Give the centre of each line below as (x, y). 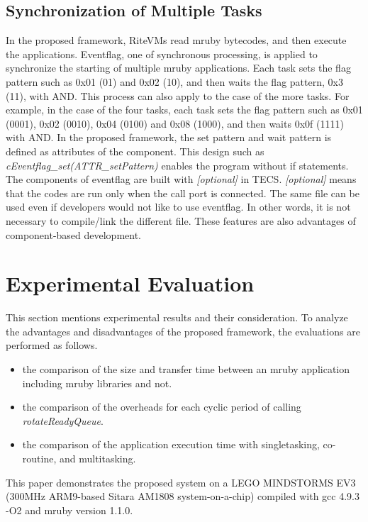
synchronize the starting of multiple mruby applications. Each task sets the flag (178, 68)
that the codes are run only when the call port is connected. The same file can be (183, 193)
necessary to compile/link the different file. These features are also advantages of (181, 220)
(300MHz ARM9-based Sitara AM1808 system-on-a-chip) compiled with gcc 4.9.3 (183, 496)
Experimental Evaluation (130, 283)
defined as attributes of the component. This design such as (135, 151)
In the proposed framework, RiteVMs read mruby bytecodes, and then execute (176, 40)
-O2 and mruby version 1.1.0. (69, 510)
